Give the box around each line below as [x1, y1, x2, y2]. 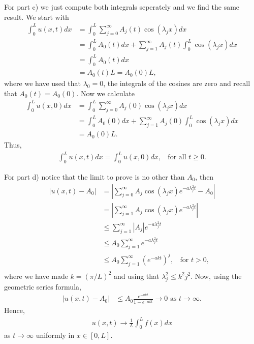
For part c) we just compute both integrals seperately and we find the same [4, 2, 240, 12]
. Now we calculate [76, 88, 135, 98]
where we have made [4, 270, 68, 281]
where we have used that [4, 78, 81, 89]
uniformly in [36, 330, 75, 340]
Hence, [4, 305, 25, 316]
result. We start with [4, 11, 69, 22]
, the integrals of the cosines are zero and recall [103, 78, 250, 89]
